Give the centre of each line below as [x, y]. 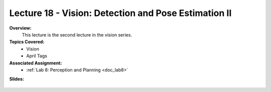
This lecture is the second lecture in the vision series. [77, 34]
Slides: [17, 79]
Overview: [21, 28]
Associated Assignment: [36, 63]
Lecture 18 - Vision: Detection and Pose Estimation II [120, 13]
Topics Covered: [27, 42]
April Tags [37, 56]
